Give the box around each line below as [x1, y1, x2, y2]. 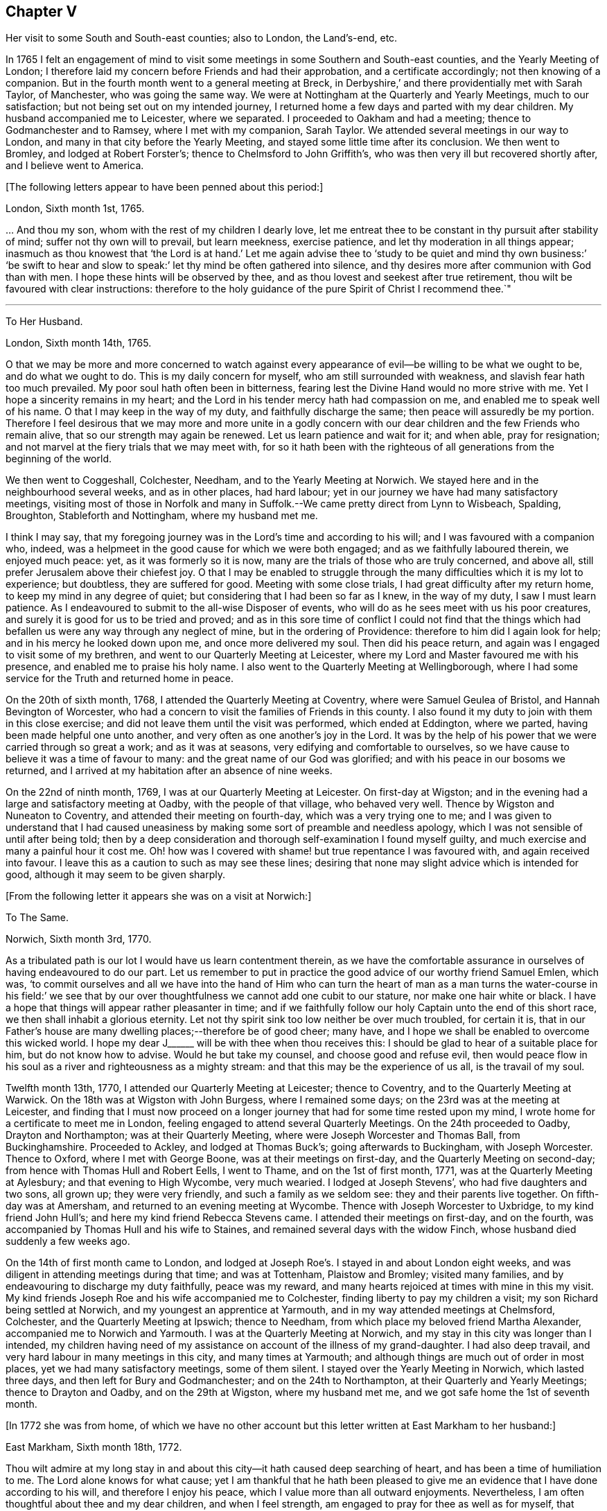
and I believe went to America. [6, 159, 144, 172]
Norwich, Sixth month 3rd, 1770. [6, 933, 152, 945]
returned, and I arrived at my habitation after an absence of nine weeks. [6, 765, 333, 777]
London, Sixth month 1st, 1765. [6, 202, 145, 215]
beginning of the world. [6, 453, 112, 465]
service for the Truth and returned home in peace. [6, 672, 234, 685]
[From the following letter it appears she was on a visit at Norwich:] [6, 890, 312, 902]
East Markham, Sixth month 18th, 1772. [6, 1441, 182, 1453]
